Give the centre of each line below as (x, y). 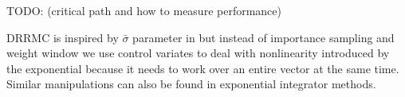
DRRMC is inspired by (63, 37)
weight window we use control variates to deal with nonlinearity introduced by (198, 53)
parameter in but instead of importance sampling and (263, 37)
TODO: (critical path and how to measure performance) (144, 10)
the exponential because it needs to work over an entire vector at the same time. (203, 68)
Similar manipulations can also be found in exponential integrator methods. (191, 84)
